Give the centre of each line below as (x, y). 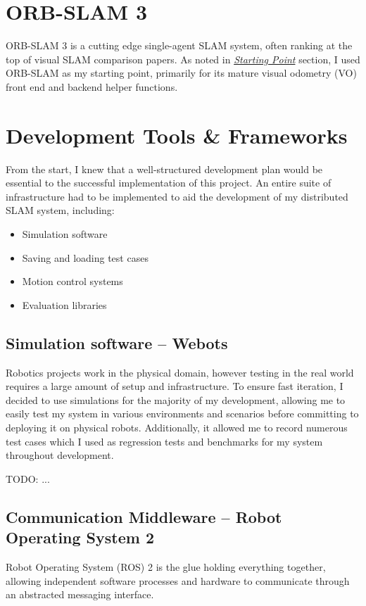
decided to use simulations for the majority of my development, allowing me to (176, 399)
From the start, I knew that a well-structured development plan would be (164, 169)
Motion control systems (72, 281)
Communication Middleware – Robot (144, 516)
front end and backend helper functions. (92, 86)
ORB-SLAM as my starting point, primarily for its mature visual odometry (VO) (181, 73)
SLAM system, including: (60, 210)
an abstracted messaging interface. (80, 594)
